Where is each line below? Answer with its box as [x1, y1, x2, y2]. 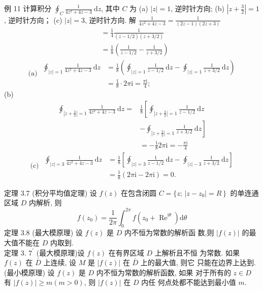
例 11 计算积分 [4, 3, 52, 13]
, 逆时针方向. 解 [84, 14, 137, 25]
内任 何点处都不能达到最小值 [141, 277, 236, 287]
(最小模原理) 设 [4, 267, 55, 277]
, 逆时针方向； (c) [4, 14, 62, 25]
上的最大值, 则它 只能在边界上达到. [140, 257, 256, 268]
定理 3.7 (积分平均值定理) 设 [4, 187, 97, 198]
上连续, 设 [43, 257, 76, 268]
